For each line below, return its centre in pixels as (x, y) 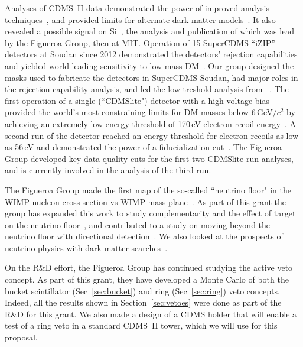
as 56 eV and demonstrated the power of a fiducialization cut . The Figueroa (144, 147)
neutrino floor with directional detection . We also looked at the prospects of (144, 236)
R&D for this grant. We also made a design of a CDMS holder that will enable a (151, 314)
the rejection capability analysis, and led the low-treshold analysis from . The (147, 89)
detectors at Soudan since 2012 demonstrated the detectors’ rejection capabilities (151, 54)
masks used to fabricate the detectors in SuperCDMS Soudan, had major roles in (151, 77)
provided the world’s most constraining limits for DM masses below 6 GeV (139, 112)
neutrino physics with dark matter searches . (86, 247)
